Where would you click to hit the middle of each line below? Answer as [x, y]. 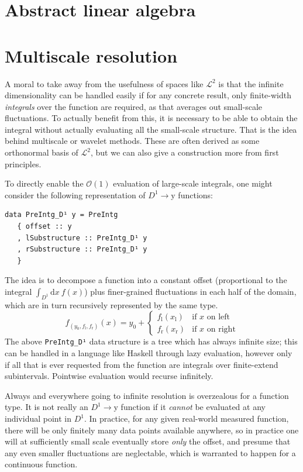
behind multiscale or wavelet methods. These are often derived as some [132, 141]
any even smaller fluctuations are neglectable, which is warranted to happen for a [150, 452]
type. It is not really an [47, 407]
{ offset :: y [44, 227]
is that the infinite [251, 83]
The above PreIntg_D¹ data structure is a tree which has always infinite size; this [151, 341]
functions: [195, 194]
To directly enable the [44, 183]
